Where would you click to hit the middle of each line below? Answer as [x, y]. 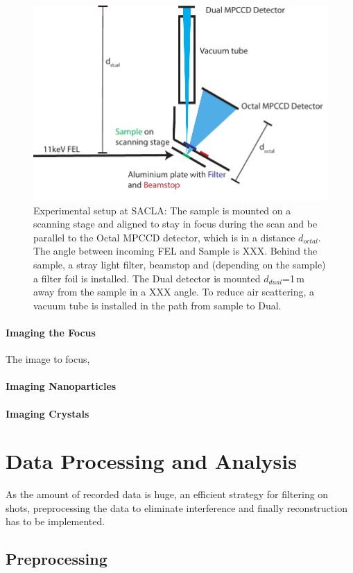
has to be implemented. [55, 521]
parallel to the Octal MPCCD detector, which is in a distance [164, 237]
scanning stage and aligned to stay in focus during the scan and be [175, 224]
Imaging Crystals [48, 413]
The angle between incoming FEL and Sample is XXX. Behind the [175, 251]
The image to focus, [48, 359]
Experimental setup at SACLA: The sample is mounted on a [162, 210]
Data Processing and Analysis [151, 461]
